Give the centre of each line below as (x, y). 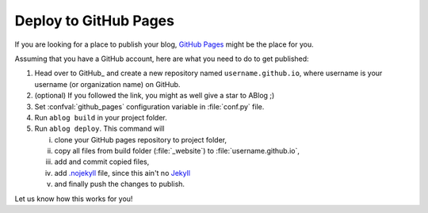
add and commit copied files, (102, 162)
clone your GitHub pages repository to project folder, (141, 139)
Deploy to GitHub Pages (94, 21)
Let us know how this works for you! (74, 199)
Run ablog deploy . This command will (99, 129)
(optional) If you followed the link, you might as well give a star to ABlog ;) (155, 96)
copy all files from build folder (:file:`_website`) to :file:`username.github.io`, (177, 151)
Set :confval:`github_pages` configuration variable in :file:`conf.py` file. (149, 106)
